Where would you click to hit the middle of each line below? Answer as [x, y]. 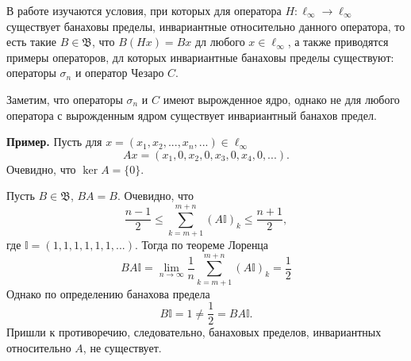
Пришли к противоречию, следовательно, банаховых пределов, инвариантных [194, 332]
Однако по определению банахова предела [108, 293]
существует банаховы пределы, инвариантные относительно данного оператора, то [206, 26]
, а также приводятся [338, 42]
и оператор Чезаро [119, 73]
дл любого [220, 42]
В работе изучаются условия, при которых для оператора [144, 10]
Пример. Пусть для [54, 142]
